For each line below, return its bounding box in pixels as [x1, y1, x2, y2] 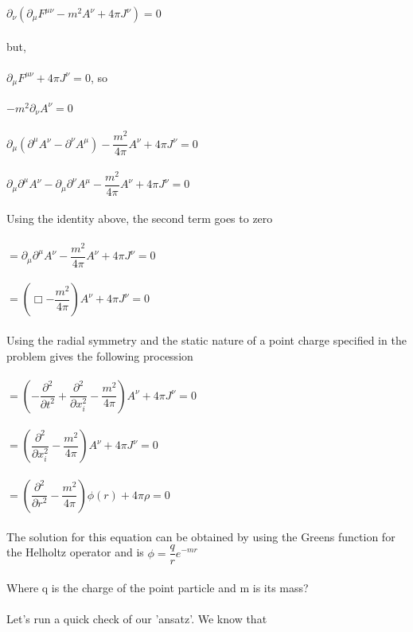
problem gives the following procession [6, 347, 193, 364]
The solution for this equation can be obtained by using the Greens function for [6, 528, 395, 544]
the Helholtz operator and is [6, 544, 144, 560]
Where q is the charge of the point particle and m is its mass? [6, 579, 309, 595]
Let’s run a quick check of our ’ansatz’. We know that [6, 610, 267, 626]
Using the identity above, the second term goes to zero [6, 210, 273, 227]
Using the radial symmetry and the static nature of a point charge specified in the [6, 331, 407, 348]
